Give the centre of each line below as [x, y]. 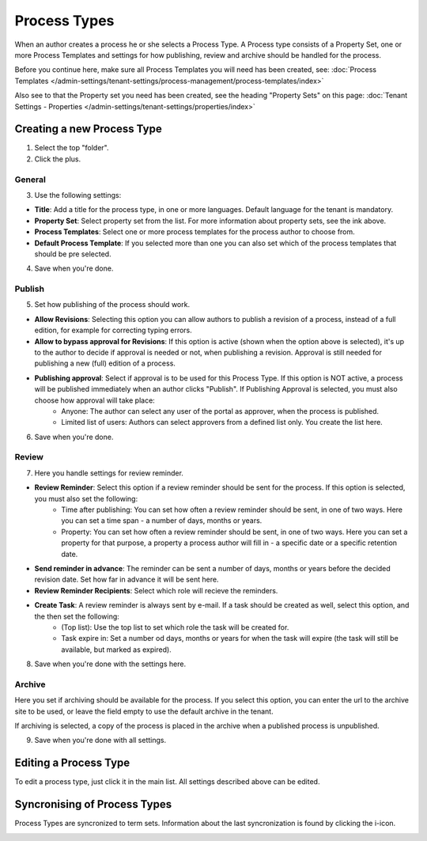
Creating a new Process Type [88, 129]
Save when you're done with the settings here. [110, 664]
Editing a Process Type [72, 763]
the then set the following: [77, 616]
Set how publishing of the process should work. [112, 305]
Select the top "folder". [72, 148]
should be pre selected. [73, 254]
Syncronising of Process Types [93, 804]
